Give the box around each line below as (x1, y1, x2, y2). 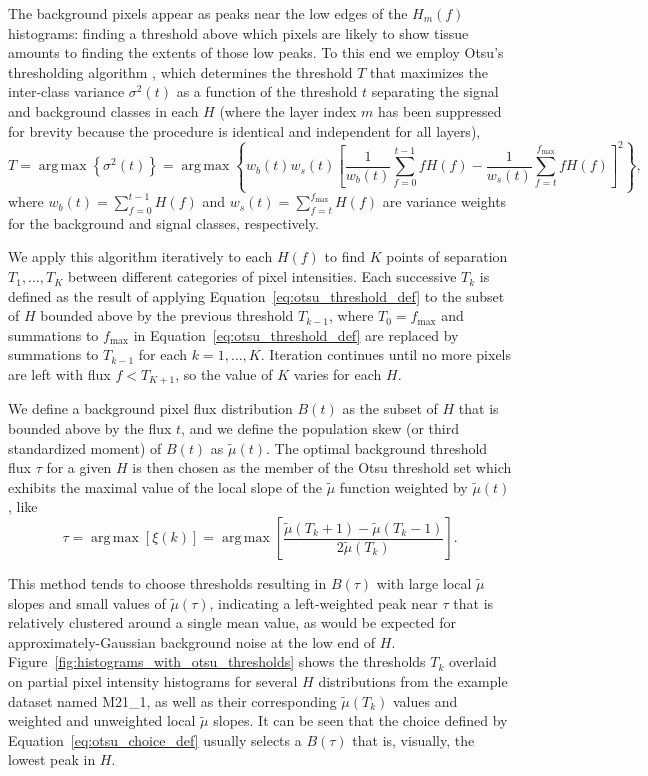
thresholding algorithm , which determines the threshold (8, 61, 353, 82)
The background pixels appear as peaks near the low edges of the (8, 3, 408, 23)
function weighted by (339, 476, 468, 497)
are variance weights (382, 191, 507, 212)
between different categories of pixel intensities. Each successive (68, 266, 457, 287)
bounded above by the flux (8, 418, 172, 439)
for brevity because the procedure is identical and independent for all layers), (8, 120, 481, 141)
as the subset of (342, 398, 438, 419)
